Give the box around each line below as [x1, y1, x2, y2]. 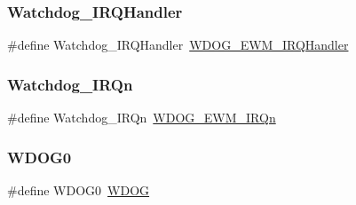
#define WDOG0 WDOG [7, 180, 150, 199]
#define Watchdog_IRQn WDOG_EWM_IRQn [7, 108, 276, 127]
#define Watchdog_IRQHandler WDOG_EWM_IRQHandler [7, 35, 349, 54]
